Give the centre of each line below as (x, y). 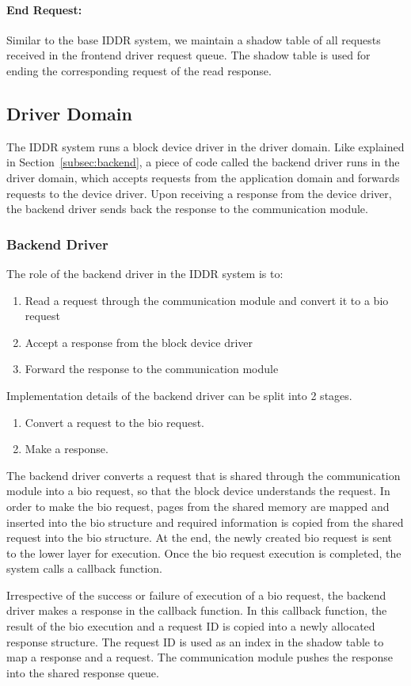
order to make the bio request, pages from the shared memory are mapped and (198, 506)
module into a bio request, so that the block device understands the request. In (198, 491)
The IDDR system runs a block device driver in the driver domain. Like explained (205, 146)
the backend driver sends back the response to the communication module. (187, 209)
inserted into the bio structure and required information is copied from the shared (205, 522)
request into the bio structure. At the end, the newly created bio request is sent (200, 537)
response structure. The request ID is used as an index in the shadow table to (195, 641)
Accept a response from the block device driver (139, 342)
